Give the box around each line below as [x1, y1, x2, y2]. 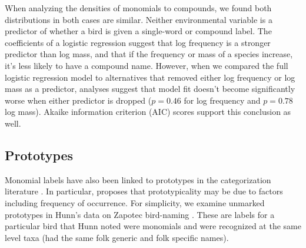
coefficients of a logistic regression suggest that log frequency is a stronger [5, 36, 271, 48]
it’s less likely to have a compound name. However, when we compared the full [5, 59, 288, 71]
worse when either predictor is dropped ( [5, 94, 152, 106]
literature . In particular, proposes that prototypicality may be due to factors [5, 185, 283, 197]
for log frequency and [184, 94, 261, 106]
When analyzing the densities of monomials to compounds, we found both [5, 2, 272, 14]
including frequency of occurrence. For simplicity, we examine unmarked [5, 196, 265, 209]
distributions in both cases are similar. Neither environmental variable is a [5, 13, 272, 25]
